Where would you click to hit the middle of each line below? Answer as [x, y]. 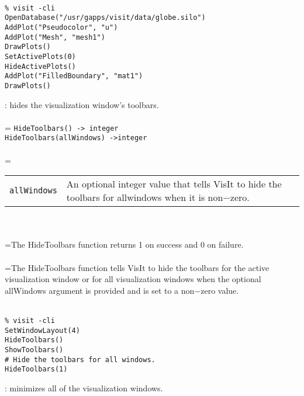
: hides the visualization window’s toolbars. [82, 104]
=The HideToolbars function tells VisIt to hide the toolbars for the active [137, 267]
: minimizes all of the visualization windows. [84, 388]
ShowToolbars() [34, 350]
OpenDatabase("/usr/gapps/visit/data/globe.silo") [105, 18]
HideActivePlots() [40, 66]
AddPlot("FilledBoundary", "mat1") [74, 76]
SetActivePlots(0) [40, 56]
